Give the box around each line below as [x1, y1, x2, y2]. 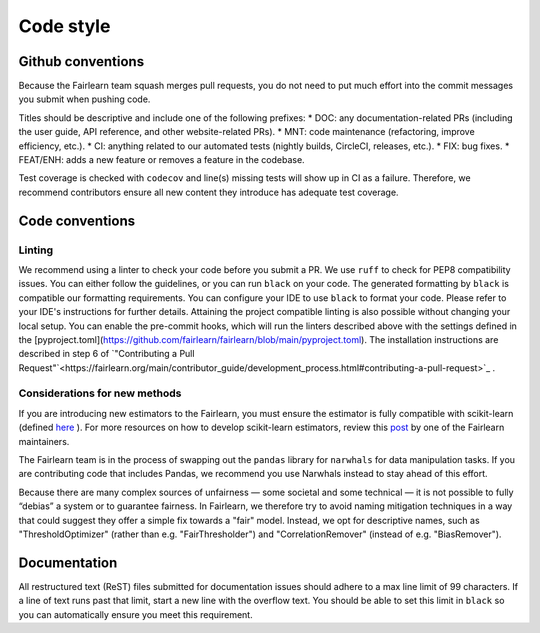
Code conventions [18, 212, 135, 229]
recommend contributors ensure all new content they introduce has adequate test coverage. [18, 186, 399, 198]
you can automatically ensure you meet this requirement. [18, 608, 254, 620]
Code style [18, 15, 111, 37]
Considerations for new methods [18, 386, 182, 400]
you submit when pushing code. [18, 93, 151, 105]
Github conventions [18, 53, 145, 70]
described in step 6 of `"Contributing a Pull [18, 348, 195, 360]
